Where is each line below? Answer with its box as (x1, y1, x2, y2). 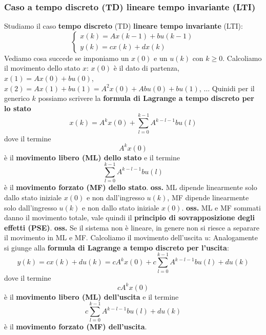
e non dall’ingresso (86, 192, 145, 202)
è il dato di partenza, (113, 62, 180, 73)
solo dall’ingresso (4, 202, 57, 213)
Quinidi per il (212, 82, 255, 93)
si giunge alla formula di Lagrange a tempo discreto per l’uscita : (4, 242, 229, 253)
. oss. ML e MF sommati (181, 202, 261, 213)
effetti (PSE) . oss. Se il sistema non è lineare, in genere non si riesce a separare (4, 222, 259, 233)
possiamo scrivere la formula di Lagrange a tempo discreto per (38, 93, 254, 103)
